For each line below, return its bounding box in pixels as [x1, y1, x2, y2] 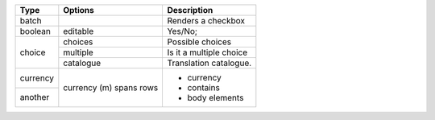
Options [63, 5, 94, 15]
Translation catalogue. [167, 57, 252, 68]
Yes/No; [167, 26, 197, 36]
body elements [187, 93, 244, 103]
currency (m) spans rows [63, 82, 159, 93]
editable [63, 26, 94, 36]
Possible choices [167, 36, 232, 48]
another [19, 92, 50, 103]
